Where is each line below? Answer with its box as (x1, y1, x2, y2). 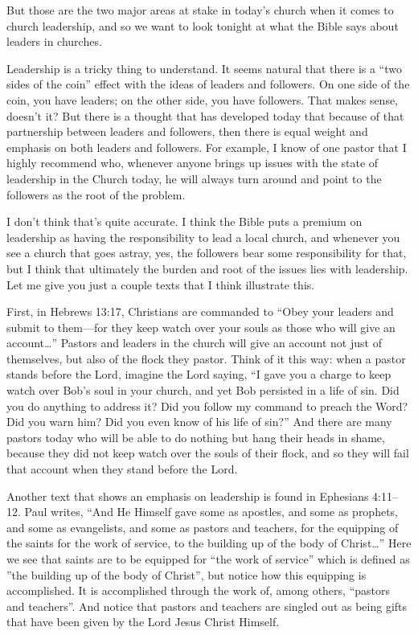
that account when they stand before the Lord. (6, 461, 238, 477)
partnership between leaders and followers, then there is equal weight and (6, 123, 368, 140)
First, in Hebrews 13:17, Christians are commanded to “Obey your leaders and (6, 303, 394, 320)
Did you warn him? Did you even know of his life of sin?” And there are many (6, 413, 392, 430)
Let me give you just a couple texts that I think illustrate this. (6, 276, 315, 293)
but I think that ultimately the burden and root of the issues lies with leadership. (6, 260, 408, 277)
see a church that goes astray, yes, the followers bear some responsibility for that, (6, 244, 407, 261)
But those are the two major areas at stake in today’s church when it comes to (6, 2, 394, 18)
